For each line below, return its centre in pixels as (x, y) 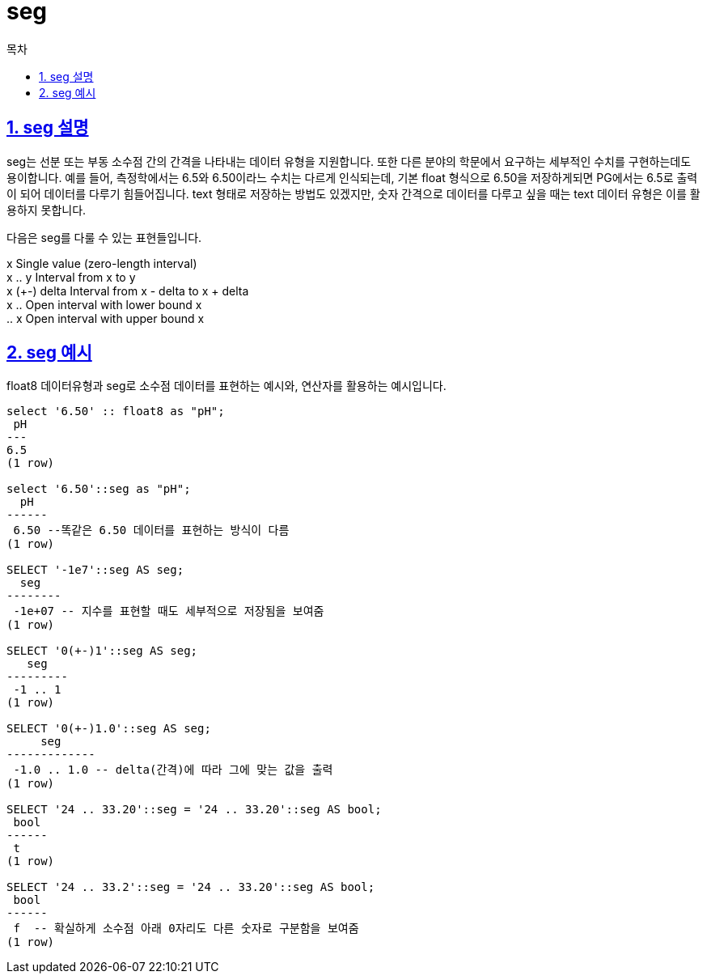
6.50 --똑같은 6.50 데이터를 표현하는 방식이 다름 (151, 530)
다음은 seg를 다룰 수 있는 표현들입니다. (104, 237)
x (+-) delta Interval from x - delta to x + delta (128, 291)
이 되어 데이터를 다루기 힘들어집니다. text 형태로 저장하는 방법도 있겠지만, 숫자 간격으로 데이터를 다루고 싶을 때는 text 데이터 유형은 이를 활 (353, 193)
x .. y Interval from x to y (71, 277)
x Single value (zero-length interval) (102, 263)
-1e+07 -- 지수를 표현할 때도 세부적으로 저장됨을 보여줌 (169, 611)
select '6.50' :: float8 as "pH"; (116, 412)
